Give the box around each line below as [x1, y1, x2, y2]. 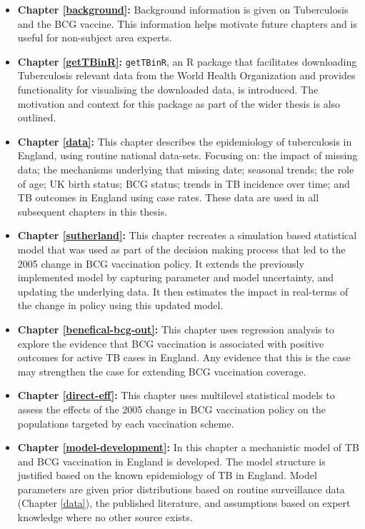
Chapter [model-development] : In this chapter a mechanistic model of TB [17, 440, 359, 455]
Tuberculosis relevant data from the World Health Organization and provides [17, 68, 356, 83]
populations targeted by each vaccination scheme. [17, 415, 234, 430]
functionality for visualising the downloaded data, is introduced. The [17, 82, 319, 97]
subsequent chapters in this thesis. [17, 203, 168, 218]
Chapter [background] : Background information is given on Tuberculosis [17, 2, 349, 16]
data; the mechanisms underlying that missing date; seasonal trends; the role [17, 162, 354, 176]
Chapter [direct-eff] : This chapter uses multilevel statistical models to [17, 388, 335, 403]
